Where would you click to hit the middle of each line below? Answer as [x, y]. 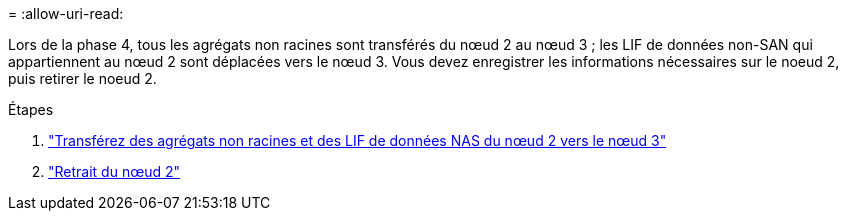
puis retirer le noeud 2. [82, 78]
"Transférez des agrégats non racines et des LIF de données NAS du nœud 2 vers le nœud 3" [357, 140]
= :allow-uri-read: [66, 13]
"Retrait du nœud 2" [114, 171]
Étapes [31, 109]
